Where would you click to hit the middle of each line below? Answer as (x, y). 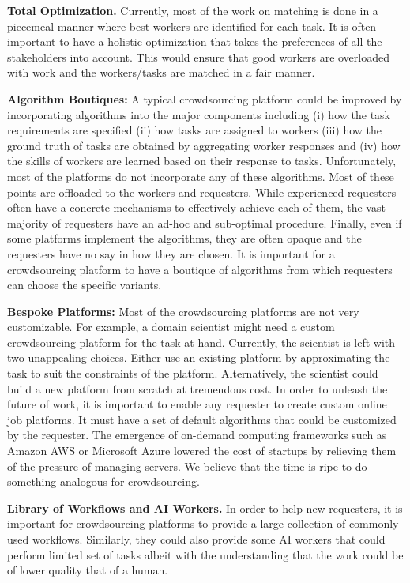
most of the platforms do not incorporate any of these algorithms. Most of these (201, 176)
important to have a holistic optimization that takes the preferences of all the (195, 41)
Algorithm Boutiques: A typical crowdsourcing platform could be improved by (205, 98)
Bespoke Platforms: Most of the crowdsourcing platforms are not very (183, 311)
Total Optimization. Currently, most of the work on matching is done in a (193, 10)
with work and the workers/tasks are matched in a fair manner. (161, 72)
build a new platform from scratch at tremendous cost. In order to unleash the (197, 388)
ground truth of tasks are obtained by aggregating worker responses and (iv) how (204, 145)
